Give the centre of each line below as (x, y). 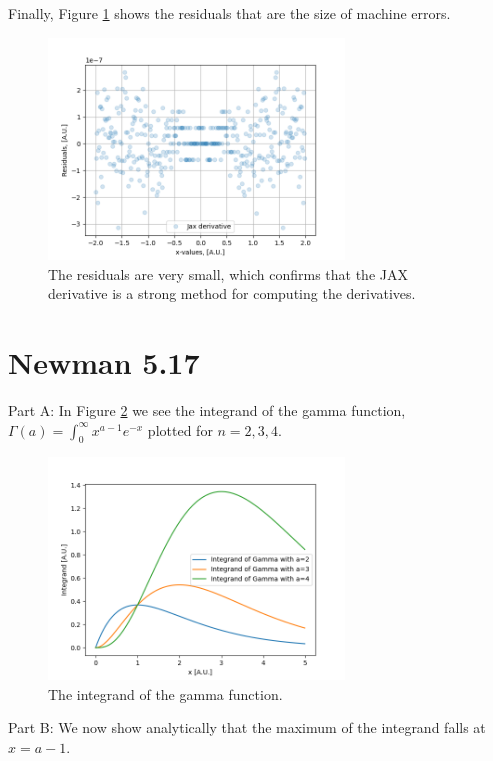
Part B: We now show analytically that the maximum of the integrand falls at (247, 727)
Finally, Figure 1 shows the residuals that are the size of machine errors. (229, 13)
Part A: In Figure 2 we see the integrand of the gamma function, (207, 410)
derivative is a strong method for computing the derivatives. (232, 293)
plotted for (180, 429)
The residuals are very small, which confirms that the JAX (228, 273)
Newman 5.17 (104, 362)
